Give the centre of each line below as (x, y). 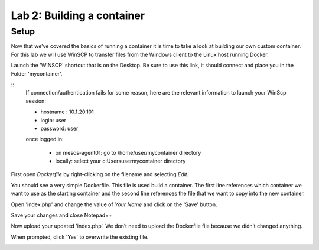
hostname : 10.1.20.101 (67, 112)
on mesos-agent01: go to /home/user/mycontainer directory (128, 152)
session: (36, 101)
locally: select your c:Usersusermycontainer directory (121, 161)
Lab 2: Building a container (78, 15)
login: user (53, 120)
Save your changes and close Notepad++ (61, 215)
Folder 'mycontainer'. (37, 73)
